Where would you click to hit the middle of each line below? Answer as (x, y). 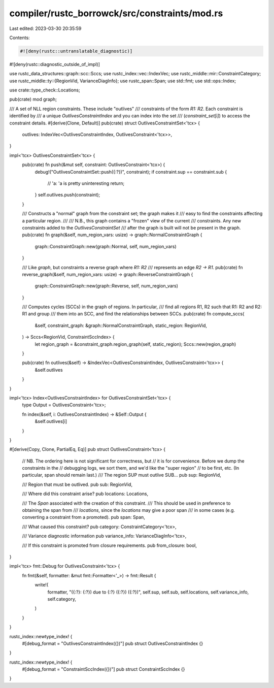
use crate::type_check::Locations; (45, 90)
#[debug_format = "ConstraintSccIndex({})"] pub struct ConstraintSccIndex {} (104, 669)
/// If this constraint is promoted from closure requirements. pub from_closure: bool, (110, 545)
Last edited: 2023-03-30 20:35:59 (45, 28)
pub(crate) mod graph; (33, 100)
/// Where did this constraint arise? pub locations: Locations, (85, 494)
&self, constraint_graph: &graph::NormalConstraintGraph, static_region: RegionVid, (121, 325)
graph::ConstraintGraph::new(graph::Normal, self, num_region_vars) (106, 246)
